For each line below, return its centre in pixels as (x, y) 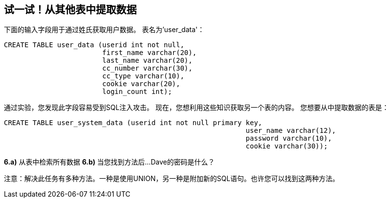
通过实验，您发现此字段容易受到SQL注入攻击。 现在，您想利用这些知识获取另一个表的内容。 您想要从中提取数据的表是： (196, 108)
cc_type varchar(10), (143, 76)
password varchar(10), (289, 138)
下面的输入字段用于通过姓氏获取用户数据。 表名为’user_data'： (104, 30)
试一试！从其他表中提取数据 (70, 9)
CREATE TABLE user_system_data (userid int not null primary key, (133, 123)
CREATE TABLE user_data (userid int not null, (94, 45)
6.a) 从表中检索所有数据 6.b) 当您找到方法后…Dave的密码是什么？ (109, 162)
